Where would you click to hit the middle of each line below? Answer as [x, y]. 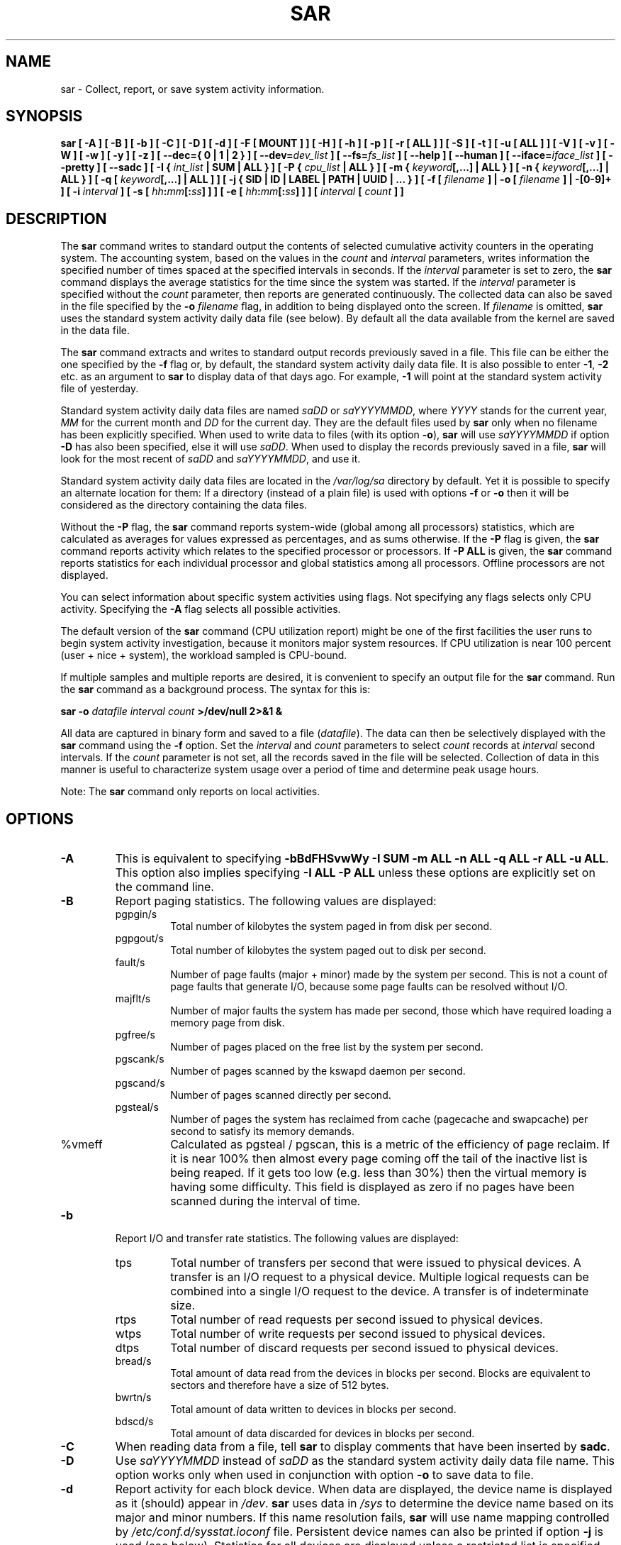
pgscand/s [140, 1083]
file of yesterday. [100, 389]
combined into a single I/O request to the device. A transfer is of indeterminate [380, 1291]
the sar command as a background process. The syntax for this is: [216, 690]
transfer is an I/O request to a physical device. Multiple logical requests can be [380, 1277]
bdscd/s [134, 1422]
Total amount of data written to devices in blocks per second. [313, 1410]
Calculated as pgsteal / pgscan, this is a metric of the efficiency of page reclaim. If [390, 1145]
